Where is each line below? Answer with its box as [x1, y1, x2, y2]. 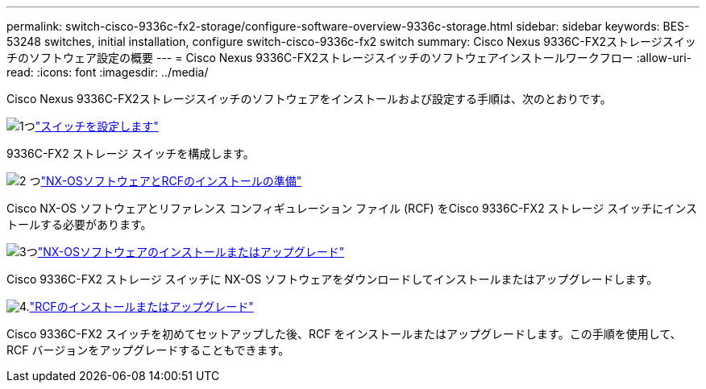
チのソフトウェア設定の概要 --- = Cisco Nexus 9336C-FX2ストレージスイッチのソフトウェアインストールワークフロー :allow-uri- [6, 51, 691, 64]
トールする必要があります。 [6, 217, 152, 231]
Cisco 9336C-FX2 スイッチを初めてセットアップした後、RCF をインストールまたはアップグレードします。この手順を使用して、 [6, 327, 682, 341]
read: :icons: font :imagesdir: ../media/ [6, 65, 209, 79]
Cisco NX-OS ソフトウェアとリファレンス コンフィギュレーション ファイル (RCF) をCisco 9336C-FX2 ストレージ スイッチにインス [6, 201, 697, 215]
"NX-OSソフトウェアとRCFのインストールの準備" [40, 174, 302, 188]
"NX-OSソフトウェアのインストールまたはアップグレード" [37, 245, 345, 259]
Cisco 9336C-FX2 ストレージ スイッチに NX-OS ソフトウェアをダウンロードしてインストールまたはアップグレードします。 [6, 272, 658, 286]
